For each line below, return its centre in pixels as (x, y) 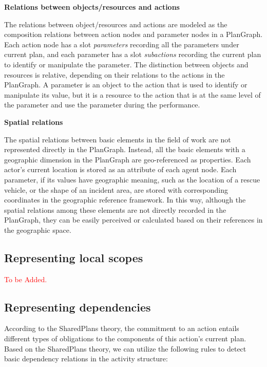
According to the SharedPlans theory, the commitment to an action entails (122, 328)
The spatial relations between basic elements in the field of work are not (118, 139)
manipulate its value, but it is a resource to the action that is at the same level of (132, 94)
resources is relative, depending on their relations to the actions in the (115, 74)
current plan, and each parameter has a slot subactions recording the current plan (133, 54)
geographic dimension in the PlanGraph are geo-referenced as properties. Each (128, 159)
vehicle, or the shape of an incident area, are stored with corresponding (116, 189)
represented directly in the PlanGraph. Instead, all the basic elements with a (125, 149)
